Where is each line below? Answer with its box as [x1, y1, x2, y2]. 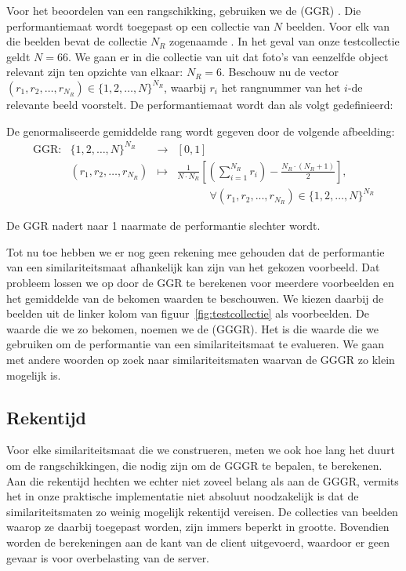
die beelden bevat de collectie [6, 33, 147, 49]
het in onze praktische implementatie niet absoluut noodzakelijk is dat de [6, 488, 359, 504]
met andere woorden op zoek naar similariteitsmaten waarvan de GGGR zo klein [6, 351, 395, 367]
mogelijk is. [6, 366, 61, 383]
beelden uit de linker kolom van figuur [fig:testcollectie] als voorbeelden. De [6, 305, 369, 322]
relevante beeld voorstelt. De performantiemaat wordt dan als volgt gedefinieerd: [6, 96, 393, 112]
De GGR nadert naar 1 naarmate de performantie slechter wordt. [6, 217, 321, 234]
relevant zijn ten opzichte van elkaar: [6, 64, 183, 80]
